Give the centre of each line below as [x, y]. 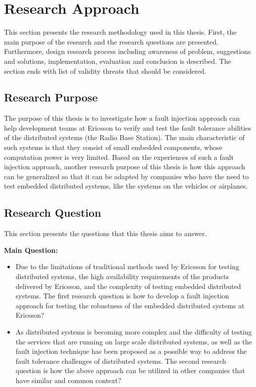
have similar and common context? [68, 380]
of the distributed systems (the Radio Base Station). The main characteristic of [124, 137]
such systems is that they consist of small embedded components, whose [113, 147]
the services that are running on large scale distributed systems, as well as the [134, 341]
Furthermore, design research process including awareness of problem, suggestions [128, 51]
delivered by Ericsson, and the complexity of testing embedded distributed [128, 286]
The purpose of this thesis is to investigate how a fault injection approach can [122, 118]
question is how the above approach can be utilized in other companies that [130, 370]
